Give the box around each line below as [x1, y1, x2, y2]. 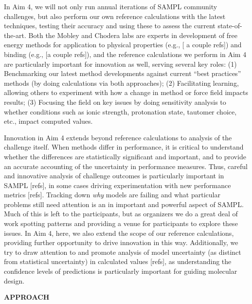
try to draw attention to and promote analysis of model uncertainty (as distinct [4, 247, 241, 257]
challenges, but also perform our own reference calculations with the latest [4, 11, 226, 21]
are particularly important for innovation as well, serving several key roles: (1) [4, 58, 237, 69]
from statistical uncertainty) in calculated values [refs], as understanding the [4, 256, 232, 266]
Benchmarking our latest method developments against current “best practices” [4, 68, 241, 78]
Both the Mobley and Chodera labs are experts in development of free [28, 30, 238, 40]
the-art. [4, 30, 26, 40]
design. [4, 275, 25, 285]
